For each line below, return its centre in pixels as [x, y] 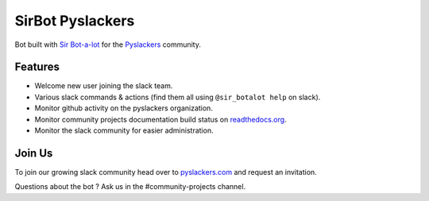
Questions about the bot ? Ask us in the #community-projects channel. [130, 187]
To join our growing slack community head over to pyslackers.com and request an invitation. [166, 172]
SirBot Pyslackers [75, 21]
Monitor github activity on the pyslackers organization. [124, 108]
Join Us [34, 153]
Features [37, 67]
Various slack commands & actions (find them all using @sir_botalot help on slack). [178, 97]
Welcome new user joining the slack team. [104, 86]
